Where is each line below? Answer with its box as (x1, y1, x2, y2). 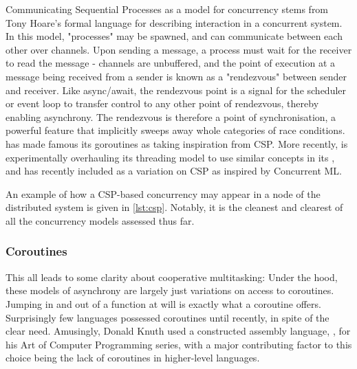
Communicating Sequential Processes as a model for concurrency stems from (6, 2, 329, 16)
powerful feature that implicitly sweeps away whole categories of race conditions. (6, 123, 345, 137)
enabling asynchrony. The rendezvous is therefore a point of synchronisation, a (6, 109, 336, 124)
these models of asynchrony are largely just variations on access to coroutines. (6, 283, 334, 298)
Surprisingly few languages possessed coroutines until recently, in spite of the (6, 310, 329, 324)
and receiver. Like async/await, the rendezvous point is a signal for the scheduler (6, 82, 347, 97)
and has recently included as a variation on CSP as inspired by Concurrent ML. (6, 164, 342, 178)
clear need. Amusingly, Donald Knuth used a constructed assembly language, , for (6, 324, 351, 338)
